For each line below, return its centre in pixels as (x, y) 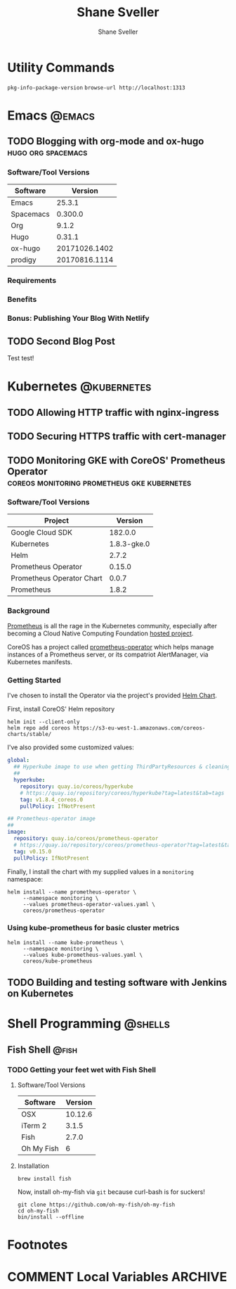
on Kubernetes (40, 994)
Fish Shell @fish (42, 1049)
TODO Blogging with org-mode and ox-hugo (106, 141)
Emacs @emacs (51, 115)
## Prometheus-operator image (52, 819)
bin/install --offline (51, 1217)
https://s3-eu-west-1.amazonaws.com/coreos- (139, 728)
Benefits (22, 300)
